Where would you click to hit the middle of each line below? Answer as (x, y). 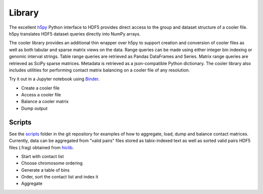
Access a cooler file (41, 95)
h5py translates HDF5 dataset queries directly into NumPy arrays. (75, 34)
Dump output (34, 108)
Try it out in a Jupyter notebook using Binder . (54, 79)
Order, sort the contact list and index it (60, 177)
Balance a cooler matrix (45, 102)
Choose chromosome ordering (52, 163)
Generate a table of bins (46, 170)
